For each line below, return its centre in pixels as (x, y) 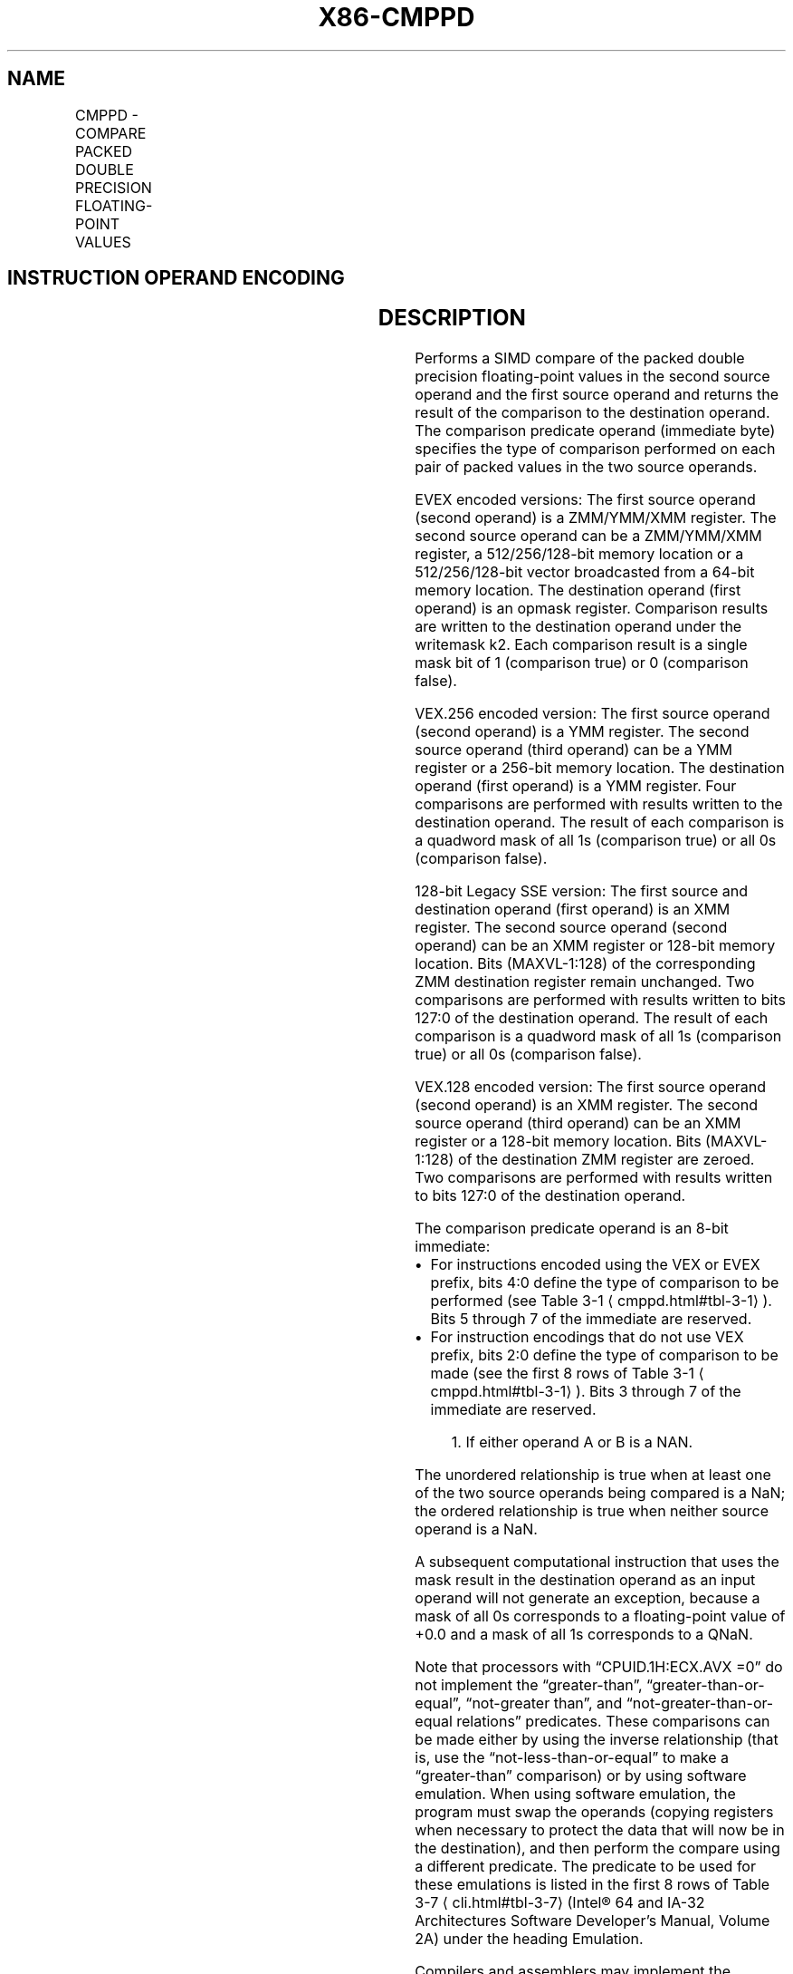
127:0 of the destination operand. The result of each (592, 1018)
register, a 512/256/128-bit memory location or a (579, 554)
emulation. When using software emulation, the (575, 1794)
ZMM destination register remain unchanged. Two (585, 982)
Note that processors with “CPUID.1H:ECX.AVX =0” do (599, 1667)
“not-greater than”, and (544, 1703)
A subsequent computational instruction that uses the (597, 1562)
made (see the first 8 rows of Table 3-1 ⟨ (567, 1374)
